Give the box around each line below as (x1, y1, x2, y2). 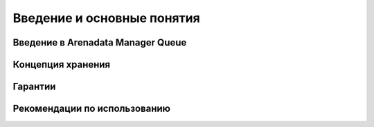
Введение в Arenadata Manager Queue (12, 37, 187, 48)
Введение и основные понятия (12, 10, 200, 26)
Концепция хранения (12, 59, 111, 70)
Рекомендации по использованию (12, 103, 171, 115)
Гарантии (12, 81, 56, 92)
